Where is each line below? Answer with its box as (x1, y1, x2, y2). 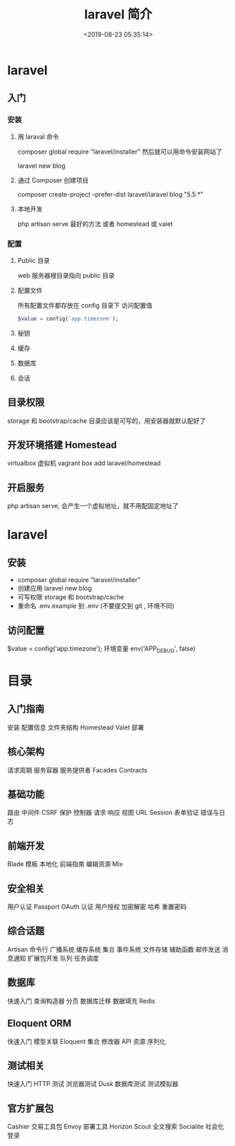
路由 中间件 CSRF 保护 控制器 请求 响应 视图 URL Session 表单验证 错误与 (7, 808, 220, 817)
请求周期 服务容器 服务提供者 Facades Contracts (7, 765, 148, 774)
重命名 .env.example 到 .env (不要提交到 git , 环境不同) (17, 602, 174, 610)
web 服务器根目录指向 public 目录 (17, 271, 115, 279)
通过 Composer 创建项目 (17, 175, 89, 184)
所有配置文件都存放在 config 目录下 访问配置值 (17, 301, 153, 309)
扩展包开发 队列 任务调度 (27, 954, 99, 962)
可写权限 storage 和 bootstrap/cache (17, 593, 125, 601)
